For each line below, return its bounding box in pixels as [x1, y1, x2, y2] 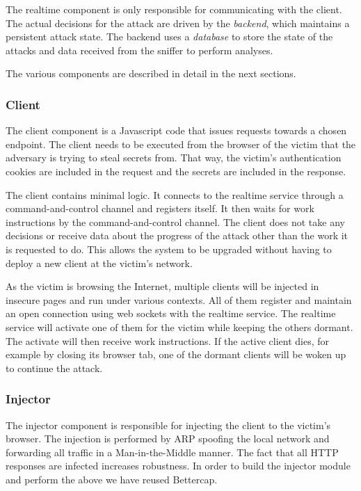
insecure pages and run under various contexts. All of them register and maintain [6, 292, 352, 307]
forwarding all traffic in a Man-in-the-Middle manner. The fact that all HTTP [6, 444, 339, 459]
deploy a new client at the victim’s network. [6, 255, 193, 270]
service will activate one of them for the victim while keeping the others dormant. [6, 319, 353, 334]
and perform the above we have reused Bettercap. [6, 472, 218, 486]
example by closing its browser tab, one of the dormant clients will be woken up [6, 347, 346, 362]
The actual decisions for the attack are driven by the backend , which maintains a [6, 15, 350, 30]
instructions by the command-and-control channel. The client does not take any [6, 214, 345, 229]
